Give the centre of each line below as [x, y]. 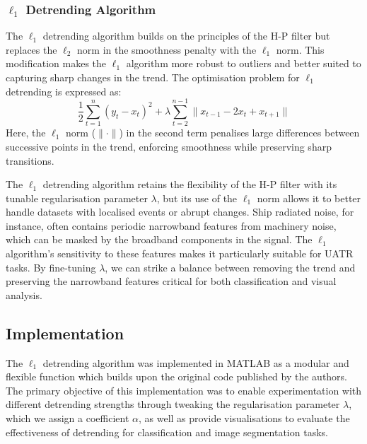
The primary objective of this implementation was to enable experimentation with [184, 390]
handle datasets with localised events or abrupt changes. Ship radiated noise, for [180, 212]
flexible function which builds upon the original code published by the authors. [177, 376]
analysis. [24, 294]
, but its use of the [197, 198]
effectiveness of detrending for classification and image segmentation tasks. [167, 432]
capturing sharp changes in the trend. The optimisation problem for [153, 77]
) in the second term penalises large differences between [239, 133]
